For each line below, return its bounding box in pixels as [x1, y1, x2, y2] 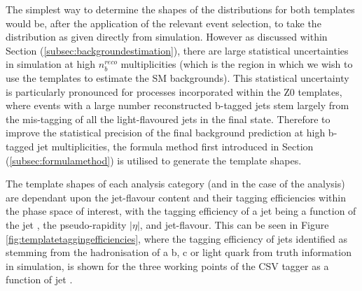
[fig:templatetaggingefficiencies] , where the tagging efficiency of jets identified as [6, 231, 347, 246]
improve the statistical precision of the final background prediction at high [6, 125, 326, 140]
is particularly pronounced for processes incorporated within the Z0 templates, [6, 84, 342, 99]
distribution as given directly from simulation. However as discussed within [6, 29, 328, 44]
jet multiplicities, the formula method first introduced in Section [37, 139, 314, 153]
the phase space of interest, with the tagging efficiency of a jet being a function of [6, 204, 356, 218]
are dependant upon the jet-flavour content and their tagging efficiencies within [6, 190, 346, 204]
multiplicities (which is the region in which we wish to [120, 57, 353, 71]
